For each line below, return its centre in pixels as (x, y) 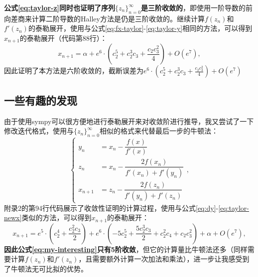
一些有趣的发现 (41, 100)
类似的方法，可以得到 (57, 217)
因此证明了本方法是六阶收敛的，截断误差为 (74, 70)
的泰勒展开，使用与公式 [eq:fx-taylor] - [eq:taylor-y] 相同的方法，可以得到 (140, 28)
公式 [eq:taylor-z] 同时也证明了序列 (60, 7)
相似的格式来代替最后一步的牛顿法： (159, 131)
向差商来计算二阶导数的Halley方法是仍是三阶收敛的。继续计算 (104, 18)
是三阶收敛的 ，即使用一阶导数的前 (197, 7)
